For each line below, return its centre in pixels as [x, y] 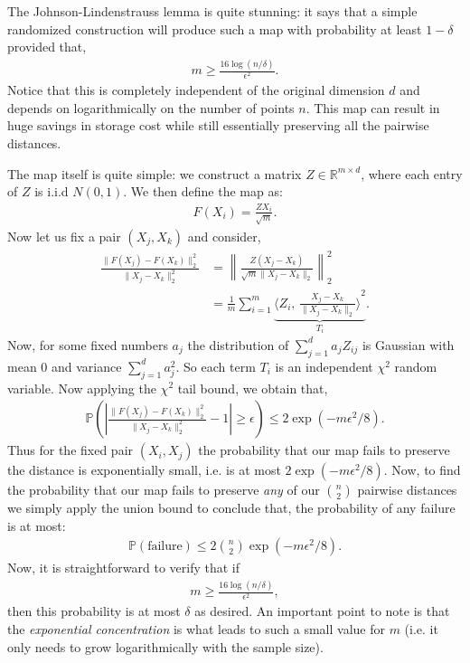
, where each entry [412, 173]
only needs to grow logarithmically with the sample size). [165, 646]
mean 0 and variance [65, 366]
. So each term [216, 366]
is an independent [324, 366]
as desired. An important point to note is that [322, 611]
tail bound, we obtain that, [253, 388]
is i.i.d [52, 191]
